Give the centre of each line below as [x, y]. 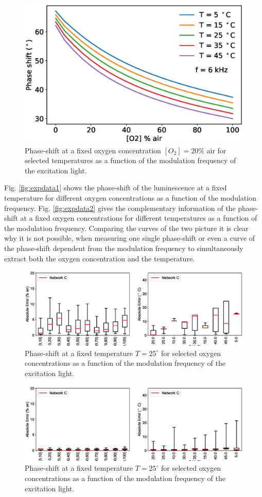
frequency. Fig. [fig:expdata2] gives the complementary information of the [120, 208]
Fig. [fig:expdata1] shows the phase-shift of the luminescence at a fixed [116, 188]
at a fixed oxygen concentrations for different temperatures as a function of [139, 218]
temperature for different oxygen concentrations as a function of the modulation [130, 197]
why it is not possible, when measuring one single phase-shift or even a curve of [130, 238]
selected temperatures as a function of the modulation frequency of [130, 160]
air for [216, 150]
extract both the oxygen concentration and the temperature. [100, 258]
